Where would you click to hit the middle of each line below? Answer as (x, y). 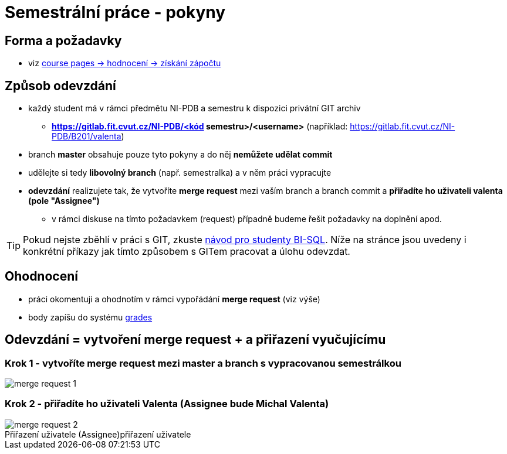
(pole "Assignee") (64, 201)
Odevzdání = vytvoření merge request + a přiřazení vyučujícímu (195, 340)
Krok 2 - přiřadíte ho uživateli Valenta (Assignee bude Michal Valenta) (167, 404)
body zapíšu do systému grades (90, 317)
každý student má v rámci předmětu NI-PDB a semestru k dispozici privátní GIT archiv (195, 108)
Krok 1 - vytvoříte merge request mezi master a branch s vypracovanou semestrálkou (203, 363)
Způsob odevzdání (60, 86)
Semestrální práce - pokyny (115, 12)
